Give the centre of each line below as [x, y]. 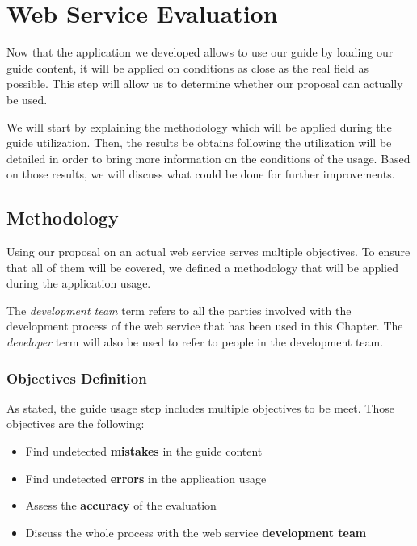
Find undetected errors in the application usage [146, 478]
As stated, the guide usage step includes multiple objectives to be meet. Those [200, 407]
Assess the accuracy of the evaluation [121, 505]
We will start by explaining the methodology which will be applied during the [199, 126]
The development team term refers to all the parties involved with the [179, 310]
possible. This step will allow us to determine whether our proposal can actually [205, 84]
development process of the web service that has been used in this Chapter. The [205, 326]
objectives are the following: [76, 424]
